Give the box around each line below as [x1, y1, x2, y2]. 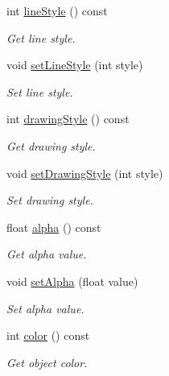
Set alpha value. [6, 300, 84, 316]
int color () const [6, 327, 90, 344]
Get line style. [6, 29, 76, 46]
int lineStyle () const [6, 2, 108, 19]
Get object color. [6, 353, 88, 370]
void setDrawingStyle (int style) [6, 164, 163, 181]
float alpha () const [6, 218, 101, 235]
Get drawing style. [6, 137, 96, 154]
